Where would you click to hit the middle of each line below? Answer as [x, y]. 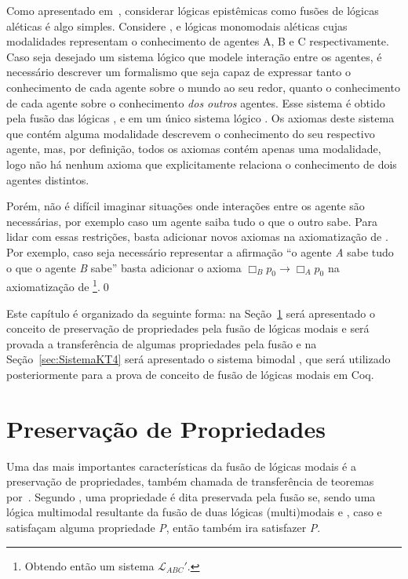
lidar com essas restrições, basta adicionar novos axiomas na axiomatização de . [197, 237]
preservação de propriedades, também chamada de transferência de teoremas [190, 481]
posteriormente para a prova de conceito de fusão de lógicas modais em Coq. [190, 374]
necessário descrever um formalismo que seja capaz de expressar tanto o [178, 72]
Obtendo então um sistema [89, 565]
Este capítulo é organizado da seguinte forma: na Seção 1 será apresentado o [191, 313]
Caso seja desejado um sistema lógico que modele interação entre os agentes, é [194, 56]
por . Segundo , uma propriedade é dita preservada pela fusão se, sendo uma [191, 496]
